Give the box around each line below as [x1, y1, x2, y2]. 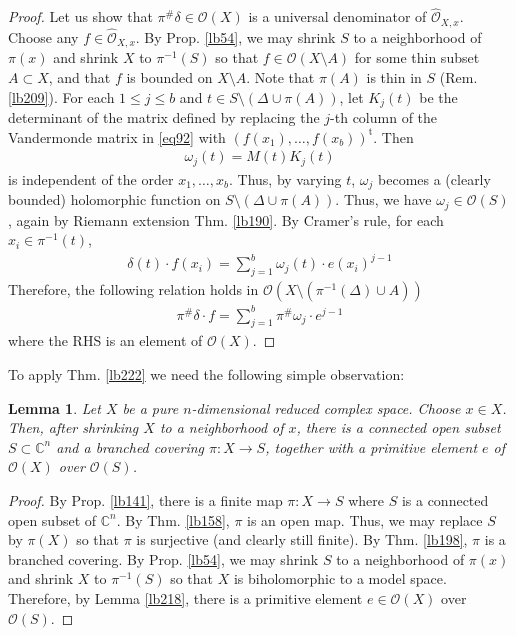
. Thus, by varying [229, 168, 342, 189]
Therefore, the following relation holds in [8, 279, 259, 300]
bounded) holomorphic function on [8, 189, 221, 210]
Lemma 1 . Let [8, 397, 101, 418]
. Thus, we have [335, 189, 432, 210]
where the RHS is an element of [8, 330, 203, 351]
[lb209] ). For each [8, 86, 115, 107]
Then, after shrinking [8, 417, 139, 438]
